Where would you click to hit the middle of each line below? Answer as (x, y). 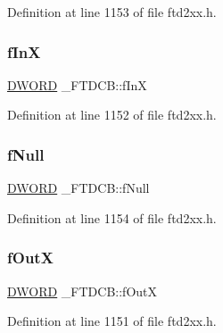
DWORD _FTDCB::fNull (78, 188)
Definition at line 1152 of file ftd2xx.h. (112, 115)
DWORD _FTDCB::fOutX (83, 291)
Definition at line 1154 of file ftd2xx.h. (112, 217)
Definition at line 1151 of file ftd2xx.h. (112, 321)
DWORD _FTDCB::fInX (77, 84)
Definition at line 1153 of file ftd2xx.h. (112, 12)
